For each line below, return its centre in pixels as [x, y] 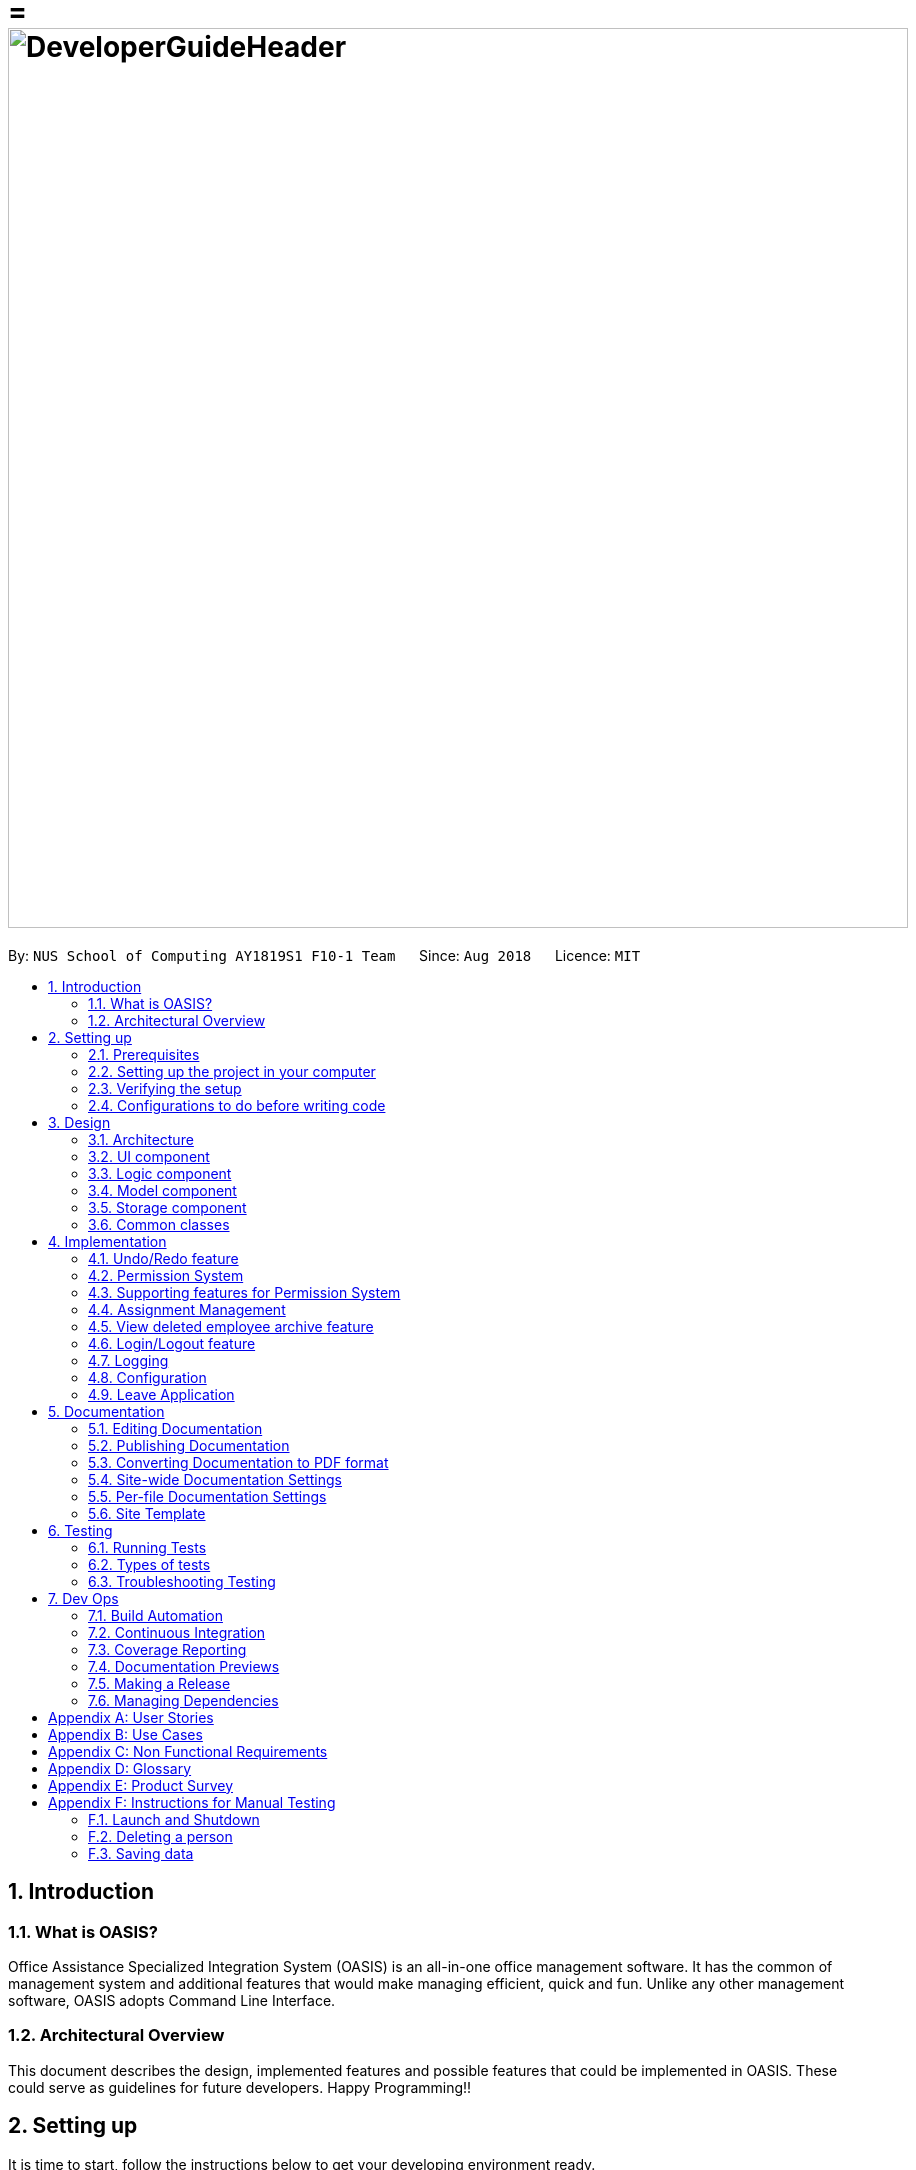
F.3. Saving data [141, 1853]
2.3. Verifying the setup [165, 1088]
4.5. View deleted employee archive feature [231, 1326]
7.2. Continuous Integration [177, 1632]
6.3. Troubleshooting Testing [182, 1581]
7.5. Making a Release [159, 1683]
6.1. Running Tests [147, 1547]
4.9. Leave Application [161, 1394]
